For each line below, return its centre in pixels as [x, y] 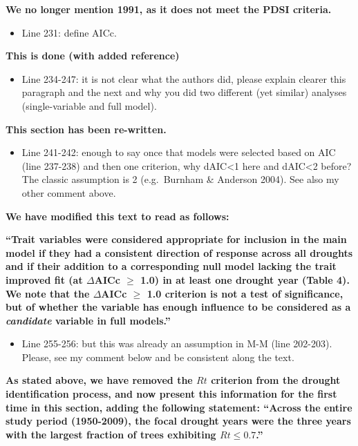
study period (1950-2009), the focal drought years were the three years [178, 421]
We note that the [48, 293]
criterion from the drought [276, 380]
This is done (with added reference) [93, 56]
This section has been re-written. [86, 129]
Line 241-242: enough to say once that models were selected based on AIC [179, 152]
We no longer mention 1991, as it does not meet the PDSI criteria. [169, 9]
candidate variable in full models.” [88, 320]
